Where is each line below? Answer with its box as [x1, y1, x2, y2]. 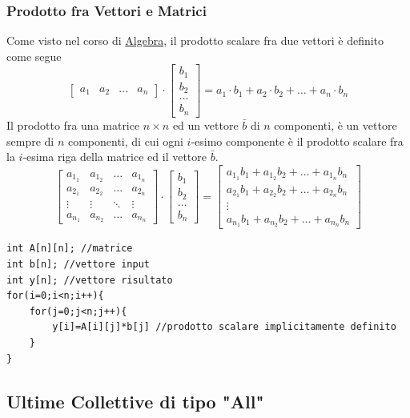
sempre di [6, 132, 54, 149]
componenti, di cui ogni [67, 132, 183, 149]
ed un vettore [172, 116, 239, 133]
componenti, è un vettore [274, 116, 397, 133]
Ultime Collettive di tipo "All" [6, 388, 264, 413]
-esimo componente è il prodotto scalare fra [191, 132, 404, 149]
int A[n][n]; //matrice [6, 243, 133, 255]
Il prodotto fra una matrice [6, 116, 140, 133]
